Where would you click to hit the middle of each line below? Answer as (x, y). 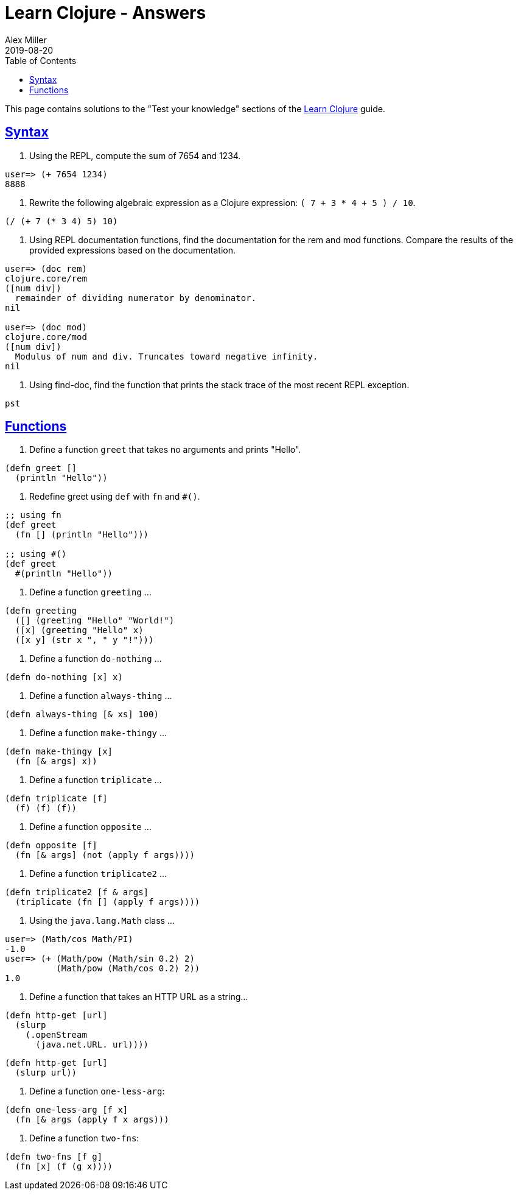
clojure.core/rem (46, 278)
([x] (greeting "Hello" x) (79, 630)
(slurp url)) (46, 1073)
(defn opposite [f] (51, 846)
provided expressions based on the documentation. (132, 250)
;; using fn (33, 515)
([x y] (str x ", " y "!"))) (84, 640)
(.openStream (56, 1035)
